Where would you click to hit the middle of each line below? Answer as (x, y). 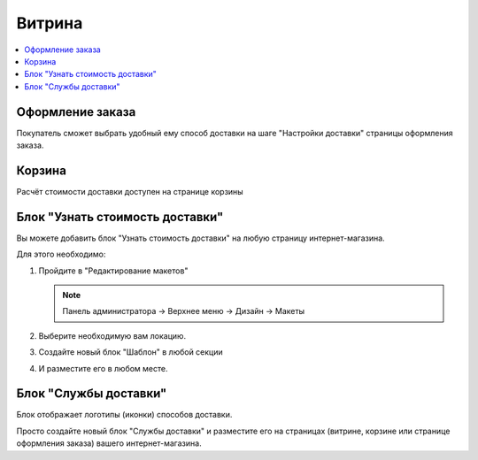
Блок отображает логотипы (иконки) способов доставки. (124, 415)
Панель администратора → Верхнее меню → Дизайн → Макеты (184, 311)
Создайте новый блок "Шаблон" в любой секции (131, 352)
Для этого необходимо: (61, 254)
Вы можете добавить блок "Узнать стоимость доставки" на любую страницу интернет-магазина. (200, 238)
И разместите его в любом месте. (103, 368)
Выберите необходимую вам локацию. (112, 335)
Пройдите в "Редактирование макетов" (113, 271)
